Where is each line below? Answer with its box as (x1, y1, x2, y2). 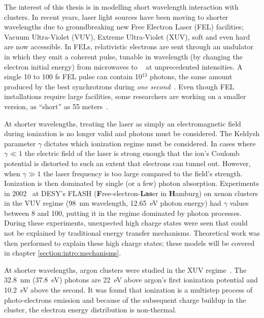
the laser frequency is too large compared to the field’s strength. (43, 168, 243, 178)
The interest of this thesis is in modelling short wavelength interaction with (4, 2, 239, 12)
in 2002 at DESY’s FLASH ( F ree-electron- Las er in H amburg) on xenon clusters (4, 187, 258, 198)
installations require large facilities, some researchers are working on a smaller (4, 91, 246, 102)
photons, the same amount (150, 71, 233, 82)
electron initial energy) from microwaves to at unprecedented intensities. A (4, 61, 243, 72)
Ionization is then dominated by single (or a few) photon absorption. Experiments (4, 178, 259, 188)
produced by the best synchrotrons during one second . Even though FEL (4, 81, 235, 91)
